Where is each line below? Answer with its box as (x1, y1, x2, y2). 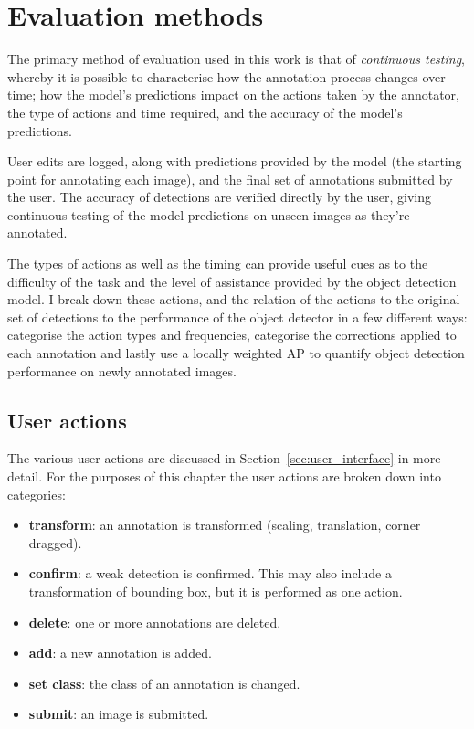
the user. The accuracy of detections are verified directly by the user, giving (7, 187, 432, 206)
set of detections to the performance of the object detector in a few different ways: (7, 307, 468, 326)
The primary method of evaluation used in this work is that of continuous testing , (7, 49, 465, 69)
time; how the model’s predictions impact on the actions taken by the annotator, (7, 85, 459, 104)
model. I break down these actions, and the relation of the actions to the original (7, 290, 460, 309)
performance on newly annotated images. (7, 361, 237, 380)
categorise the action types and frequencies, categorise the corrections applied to (7, 325, 457, 344)
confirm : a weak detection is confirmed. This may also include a (28, 564, 392, 583)
